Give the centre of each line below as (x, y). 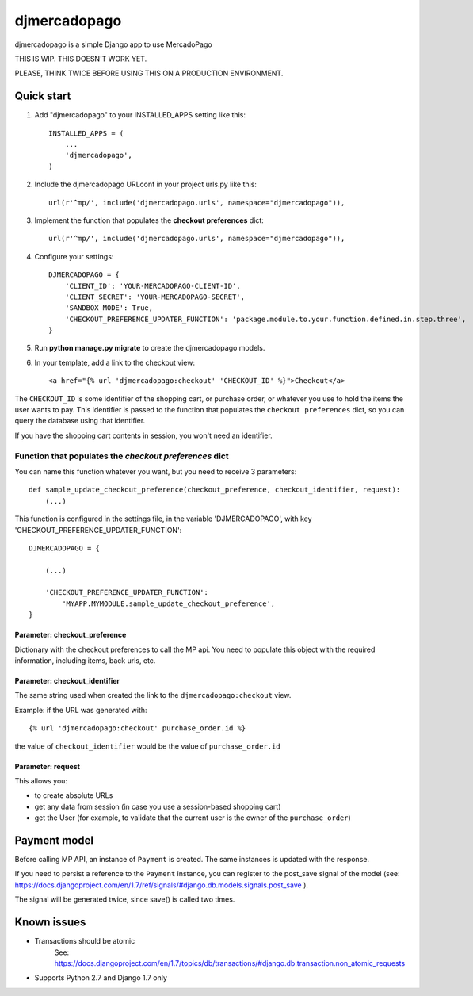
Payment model (54, 840)
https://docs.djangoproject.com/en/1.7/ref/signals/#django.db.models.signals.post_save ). (162, 885)
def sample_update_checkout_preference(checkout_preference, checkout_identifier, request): (215, 490)
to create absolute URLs (74, 795)
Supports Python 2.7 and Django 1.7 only (101, 978)
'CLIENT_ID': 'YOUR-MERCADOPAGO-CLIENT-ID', (153, 286)
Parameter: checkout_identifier (67, 681)
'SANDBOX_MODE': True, (109, 308)
